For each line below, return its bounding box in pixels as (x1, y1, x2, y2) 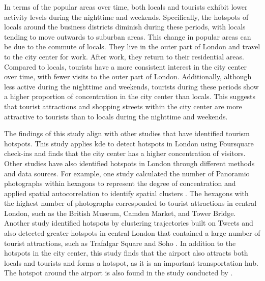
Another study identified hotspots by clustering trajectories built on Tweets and (4, 217, 253, 228)
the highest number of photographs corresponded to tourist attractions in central (4, 198, 257, 208)
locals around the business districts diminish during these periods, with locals (4, 21, 246, 32)
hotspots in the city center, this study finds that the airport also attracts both (4, 247, 248, 258)
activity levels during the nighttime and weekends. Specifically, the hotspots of (4, 11, 249, 22)
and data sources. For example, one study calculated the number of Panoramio (4, 168, 250, 178)
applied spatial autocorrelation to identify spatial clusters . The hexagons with (4, 188, 249, 198)
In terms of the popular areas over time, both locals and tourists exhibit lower (4, 2, 248, 12)
